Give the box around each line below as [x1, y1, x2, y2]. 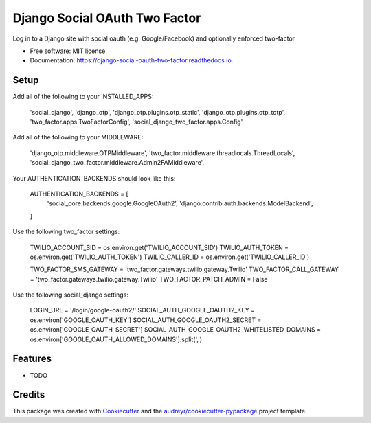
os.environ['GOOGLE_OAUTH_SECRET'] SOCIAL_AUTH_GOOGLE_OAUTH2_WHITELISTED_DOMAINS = [30, 325, 321, 334]
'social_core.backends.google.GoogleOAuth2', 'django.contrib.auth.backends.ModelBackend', [47, 199, 313, 207]
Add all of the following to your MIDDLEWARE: [12, 133, 144, 141]
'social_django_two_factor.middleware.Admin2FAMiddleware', [30, 159, 205, 167]
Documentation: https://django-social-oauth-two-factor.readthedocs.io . [30, 56, 234, 65]
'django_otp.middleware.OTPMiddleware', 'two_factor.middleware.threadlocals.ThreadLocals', [30, 148, 295, 157]
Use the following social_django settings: [12, 290, 128, 299]
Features [12, 353, 52, 365]
